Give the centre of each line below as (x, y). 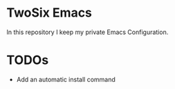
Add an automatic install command (66, 79)
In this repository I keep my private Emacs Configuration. (87, 32)
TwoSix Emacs (49, 13)
